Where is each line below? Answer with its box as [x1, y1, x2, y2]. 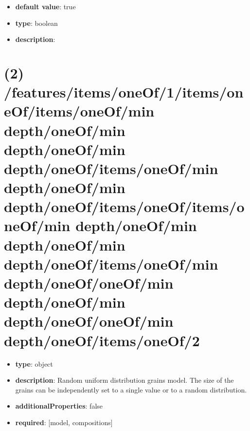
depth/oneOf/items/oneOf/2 [4, 330, 200, 350]
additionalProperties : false [15, 401, 103, 411]
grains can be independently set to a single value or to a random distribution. [15, 384, 247, 394]
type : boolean [15, 18, 58, 28]
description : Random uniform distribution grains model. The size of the [15, 375, 234, 385]
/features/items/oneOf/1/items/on [4, 82, 244, 102]
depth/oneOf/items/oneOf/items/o [4, 196, 245, 216]
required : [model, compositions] [15, 417, 113, 427]
